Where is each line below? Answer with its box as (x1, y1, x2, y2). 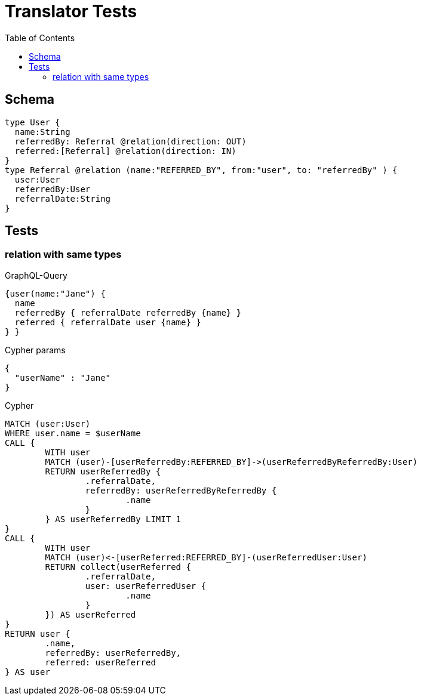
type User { (5, 117, 60, 127)
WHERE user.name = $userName (5, 428, 141, 438)
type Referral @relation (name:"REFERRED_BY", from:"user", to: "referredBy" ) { (5, 165, 398, 175)
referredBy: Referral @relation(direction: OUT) (14, 136, 247, 146)
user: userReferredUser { (85, 581, 207, 591)
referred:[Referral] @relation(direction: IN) (14, 146, 236, 156)
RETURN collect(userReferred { (45, 562, 191, 572)
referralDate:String (14, 193, 111, 203)
